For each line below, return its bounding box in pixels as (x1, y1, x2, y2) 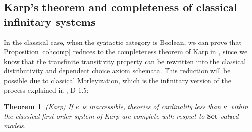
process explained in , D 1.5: (4, 85, 89, 95)
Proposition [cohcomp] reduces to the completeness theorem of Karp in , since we (4, 46, 248, 57)
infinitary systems (4, 14, 96, 29)
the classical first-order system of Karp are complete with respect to (4, 110, 205, 121)
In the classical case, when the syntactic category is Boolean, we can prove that (4, 37, 242, 47)
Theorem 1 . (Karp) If (4, 101, 73, 111)
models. (4, 120, 26, 131)
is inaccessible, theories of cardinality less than (82, 101, 221, 111)
